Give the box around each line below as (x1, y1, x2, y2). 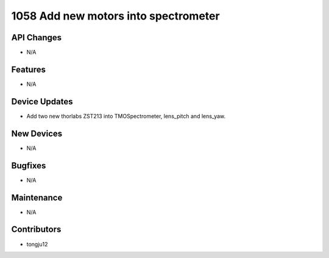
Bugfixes (11, 160, 46, 171)
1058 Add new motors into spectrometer (11, 9, 220, 23)
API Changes (11, 32, 62, 43)
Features (11, 64, 46, 74)
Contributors (11, 224, 62, 235)
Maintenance (11, 192, 63, 202)
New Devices (11, 128, 63, 138)
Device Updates (11, 96, 73, 107)
